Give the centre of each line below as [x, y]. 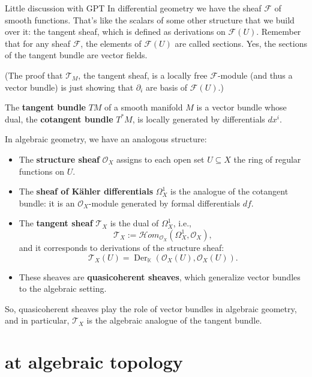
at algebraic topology [94, 362]
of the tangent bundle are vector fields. [76, 55]
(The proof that [34, 75]
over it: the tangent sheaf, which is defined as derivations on [115, 32]
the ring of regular [267, 159]
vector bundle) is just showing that [69, 87]
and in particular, [37, 320]
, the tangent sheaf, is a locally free [143, 75]
